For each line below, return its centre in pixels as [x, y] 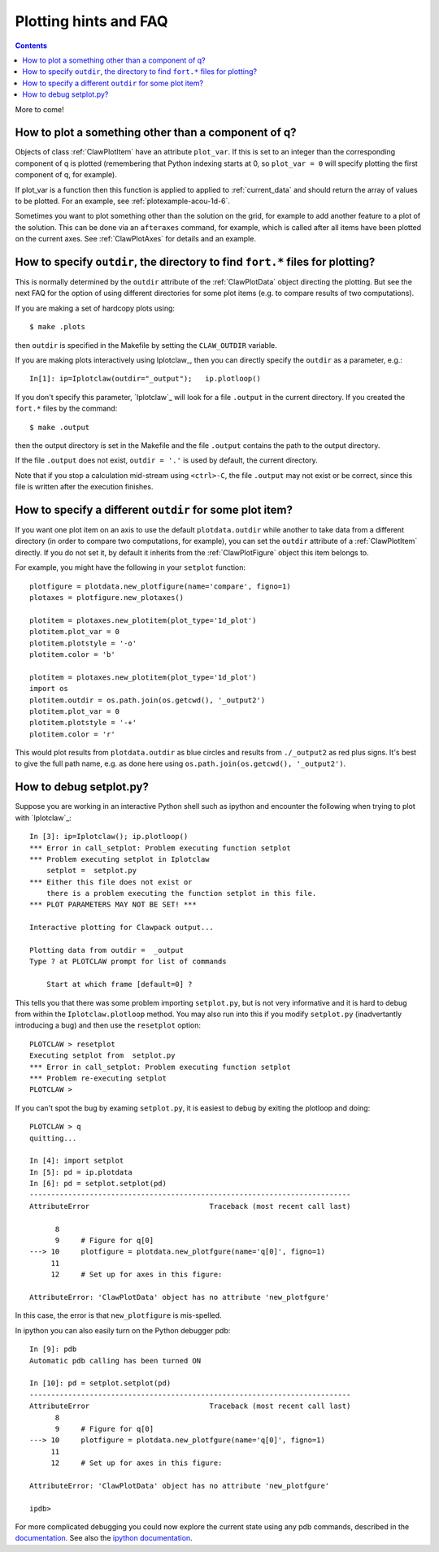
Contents [31, 46]
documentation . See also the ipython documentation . [104, 1538]
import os [49, 689]
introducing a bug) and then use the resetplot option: [108, 1025]
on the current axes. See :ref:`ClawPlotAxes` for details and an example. [135, 239]
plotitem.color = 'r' [72, 734]
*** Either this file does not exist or [111, 882]
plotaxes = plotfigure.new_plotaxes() [107, 597]
